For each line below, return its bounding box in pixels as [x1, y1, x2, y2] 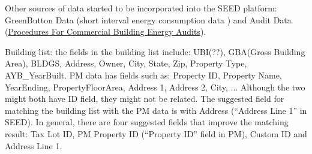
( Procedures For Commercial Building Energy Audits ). [5, 25, 206, 38]
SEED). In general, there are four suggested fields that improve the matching [5, 116, 289, 128]
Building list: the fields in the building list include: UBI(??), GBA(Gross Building [5, 45, 305, 58]
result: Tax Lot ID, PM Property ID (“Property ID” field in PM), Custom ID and [5, 127, 307, 140]
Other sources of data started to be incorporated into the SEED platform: [5, 2, 277, 14]
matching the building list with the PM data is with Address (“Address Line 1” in [5, 104, 307, 116]
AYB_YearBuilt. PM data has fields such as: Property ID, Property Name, [5, 68, 282, 81]
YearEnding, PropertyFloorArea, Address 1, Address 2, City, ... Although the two [5, 80, 305, 93]
